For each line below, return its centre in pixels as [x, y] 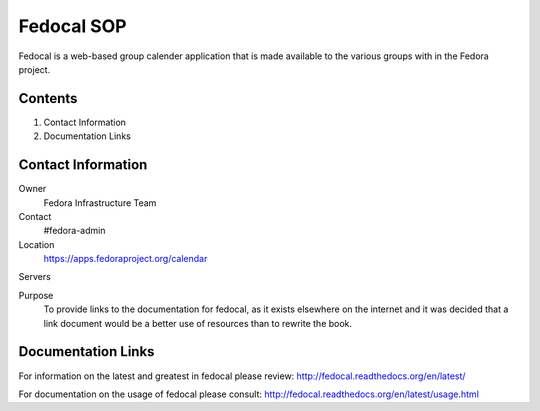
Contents [48, 98]
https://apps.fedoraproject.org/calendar [125, 259]
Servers [35, 277]
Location [36, 244]
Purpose [36, 295]
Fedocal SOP [72, 26]
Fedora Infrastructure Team [100, 202]
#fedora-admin [74, 231]
